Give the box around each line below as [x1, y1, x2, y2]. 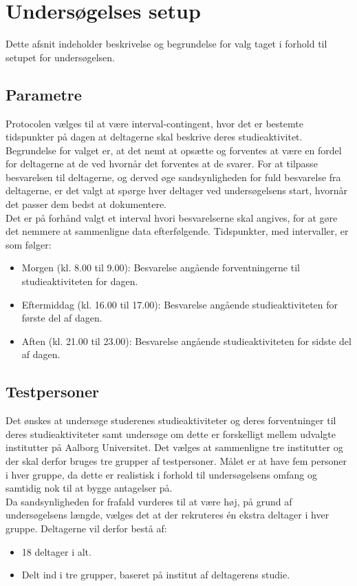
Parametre [6, 83, 82, 105]
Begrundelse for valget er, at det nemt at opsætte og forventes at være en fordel [6, 143, 342, 157]
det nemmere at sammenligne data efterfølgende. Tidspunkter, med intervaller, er [6, 224, 349, 238]
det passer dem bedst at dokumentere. [6, 197, 167, 211]
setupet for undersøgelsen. [6, 50, 115, 64]
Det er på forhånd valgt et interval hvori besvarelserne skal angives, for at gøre [6, 210, 338, 224]
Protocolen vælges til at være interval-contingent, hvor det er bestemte [6, 116, 303, 130]
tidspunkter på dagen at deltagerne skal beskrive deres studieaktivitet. [6, 129, 303, 144]
